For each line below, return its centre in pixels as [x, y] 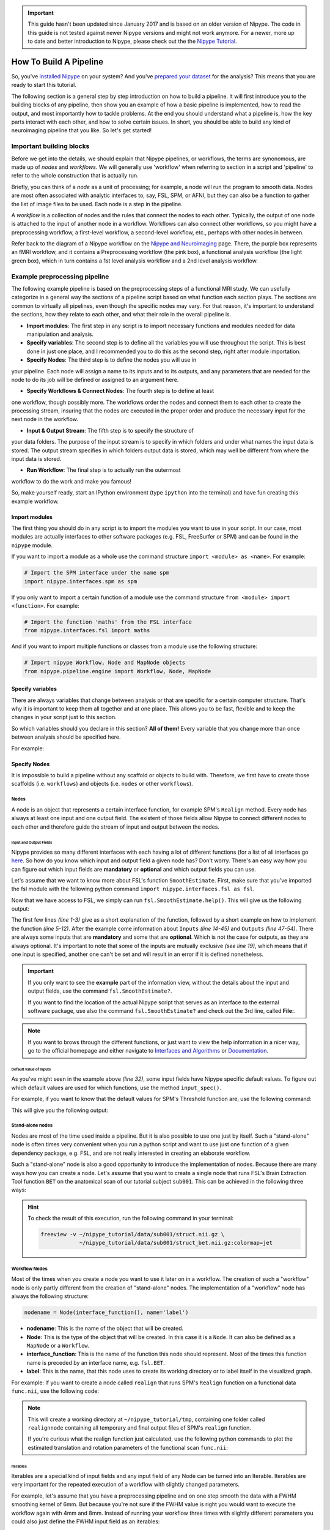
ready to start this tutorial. [44, 85]
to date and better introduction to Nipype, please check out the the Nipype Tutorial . [132, 41]
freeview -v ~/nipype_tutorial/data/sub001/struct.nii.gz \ [133, 1234]
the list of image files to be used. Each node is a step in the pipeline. [97, 204]
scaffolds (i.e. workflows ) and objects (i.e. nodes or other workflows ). [102, 784]
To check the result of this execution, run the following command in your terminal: [130, 1218]
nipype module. [32, 545]
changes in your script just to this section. [64, 717]
